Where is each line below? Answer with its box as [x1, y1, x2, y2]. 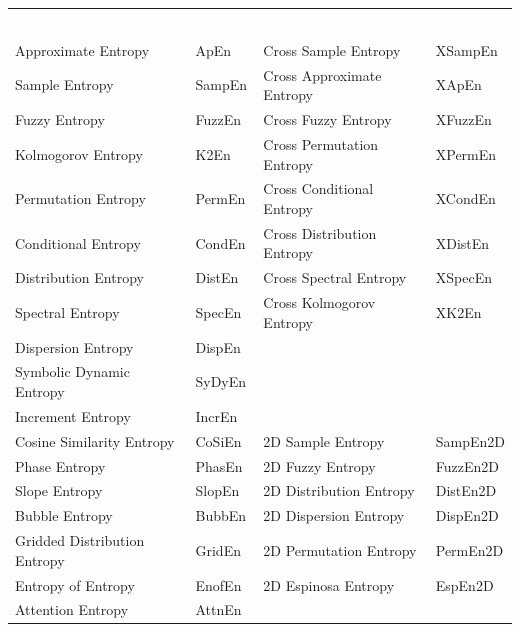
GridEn [195, 539, 241, 560]
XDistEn [435, 232, 490, 253]
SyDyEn [195, 371, 247, 392]
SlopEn [195, 480, 240, 501]
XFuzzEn [435, 109, 492, 130]
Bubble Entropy [15, 505, 113, 526]
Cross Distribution [263, 222, 377, 243]
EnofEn [195, 574, 242, 595]
